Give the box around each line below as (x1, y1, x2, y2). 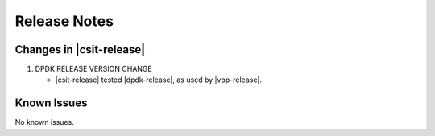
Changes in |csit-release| (14, 43, 146, 56)
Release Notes (14, 12, 114, 30)
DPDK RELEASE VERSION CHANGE (35, 64, 152, 74)
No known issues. (14, 117, 74, 127)
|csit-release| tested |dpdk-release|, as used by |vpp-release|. (55, 75, 262, 84)
